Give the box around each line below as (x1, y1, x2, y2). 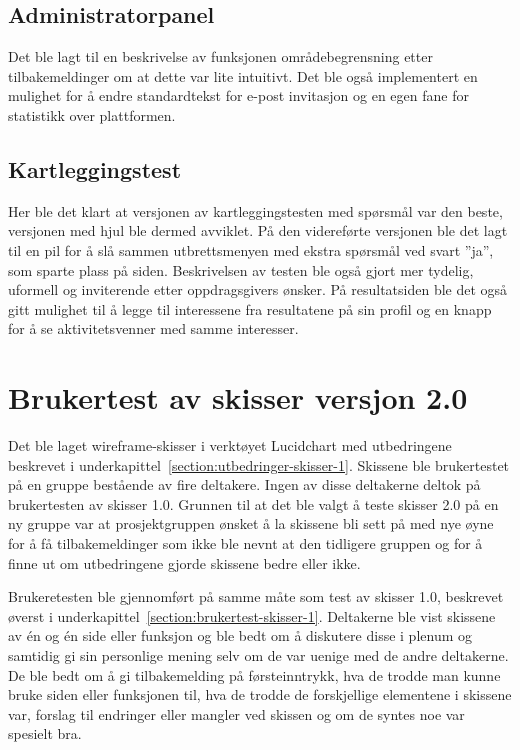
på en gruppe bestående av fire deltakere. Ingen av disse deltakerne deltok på (8, 474, 481, 495)
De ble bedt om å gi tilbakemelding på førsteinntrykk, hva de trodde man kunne (8, 664, 501, 685)
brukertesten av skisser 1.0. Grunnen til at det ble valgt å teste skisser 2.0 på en (8, 493, 499, 514)
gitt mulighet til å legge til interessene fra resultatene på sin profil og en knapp (8, 298, 492, 319)
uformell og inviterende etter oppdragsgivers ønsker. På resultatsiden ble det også (8, 279, 508, 300)
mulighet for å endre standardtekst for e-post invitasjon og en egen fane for (8, 85, 469, 106)
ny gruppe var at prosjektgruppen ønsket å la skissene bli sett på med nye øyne (8, 513, 494, 534)
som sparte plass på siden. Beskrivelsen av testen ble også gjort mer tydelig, (8, 259, 474, 280)
